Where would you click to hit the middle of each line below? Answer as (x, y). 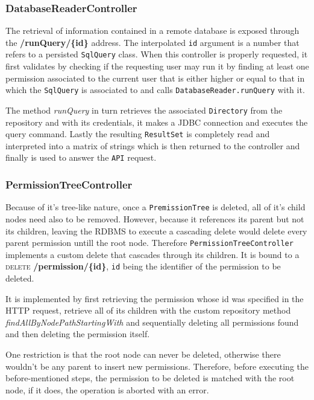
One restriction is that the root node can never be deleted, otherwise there (143, 354)
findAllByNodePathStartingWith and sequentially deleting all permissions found (152, 322)
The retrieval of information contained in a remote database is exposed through (152, 31)
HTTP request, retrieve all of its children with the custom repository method (148, 310)
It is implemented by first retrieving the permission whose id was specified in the (155, 298)
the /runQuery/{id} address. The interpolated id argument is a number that (152, 42)
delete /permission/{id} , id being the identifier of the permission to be (143, 266)
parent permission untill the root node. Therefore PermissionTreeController (149, 243)
